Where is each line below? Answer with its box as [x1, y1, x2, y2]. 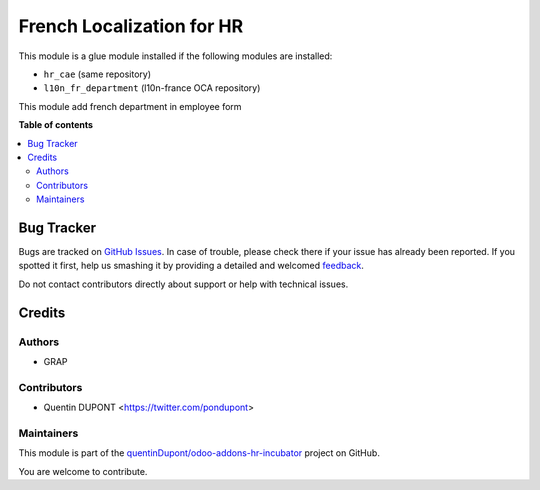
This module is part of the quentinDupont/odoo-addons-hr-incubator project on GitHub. [18, 447, 380, 459]
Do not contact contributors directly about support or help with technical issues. [18, 278, 349, 290]
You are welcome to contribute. [18, 465, 148, 477]
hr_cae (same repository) [43, 68, 152, 80]
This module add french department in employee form [18, 100, 242, 112]
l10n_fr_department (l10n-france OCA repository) [43, 82, 261, 94]
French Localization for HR [18, 15, 244, 37]
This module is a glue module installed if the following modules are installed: [18, 50, 333, 62]
